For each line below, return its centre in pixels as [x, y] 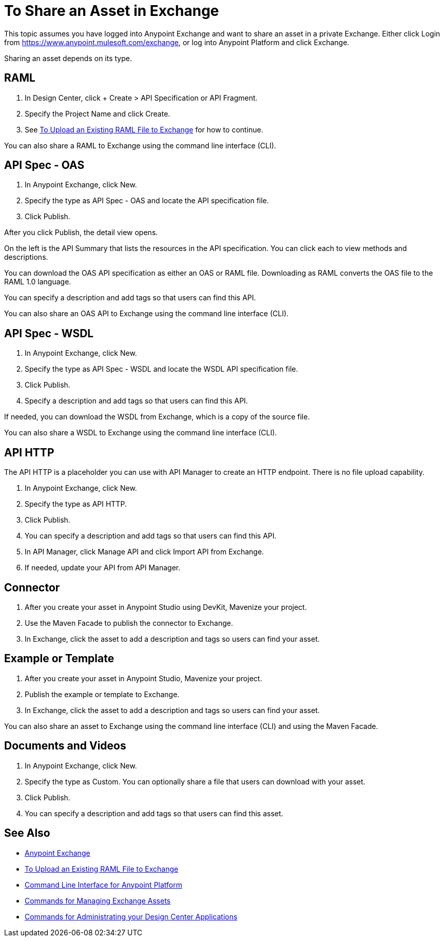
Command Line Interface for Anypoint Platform [103, 885]
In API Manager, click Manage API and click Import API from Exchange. [144, 552]
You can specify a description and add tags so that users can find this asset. [154, 813]
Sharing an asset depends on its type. [68, 58]
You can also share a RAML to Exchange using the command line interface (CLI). [140, 145]
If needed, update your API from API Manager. [103, 568]
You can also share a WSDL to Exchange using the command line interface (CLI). [141, 433]
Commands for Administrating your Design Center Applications [131, 916]
